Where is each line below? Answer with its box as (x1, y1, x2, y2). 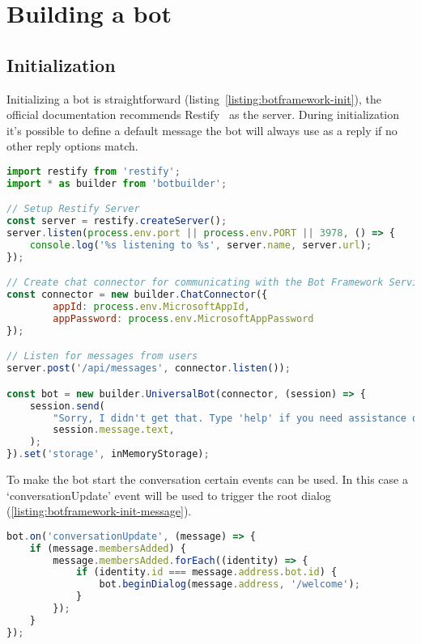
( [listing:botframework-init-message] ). (6, 502, 192, 519)
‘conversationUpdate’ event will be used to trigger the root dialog (6, 486, 331, 503)
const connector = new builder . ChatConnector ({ (6, 289, 268, 301)
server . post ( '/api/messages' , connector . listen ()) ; (6, 362, 291, 375)
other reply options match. (6, 138, 138, 155)
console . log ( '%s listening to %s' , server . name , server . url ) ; (29, 239, 372, 251)
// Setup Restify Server (6, 203, 140, 215)
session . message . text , (53, 424, 175, 436)
